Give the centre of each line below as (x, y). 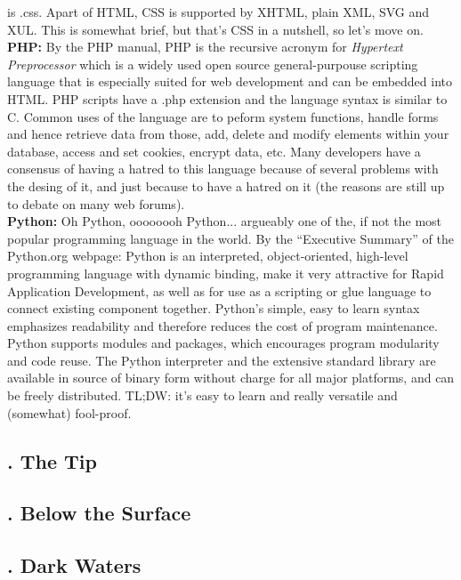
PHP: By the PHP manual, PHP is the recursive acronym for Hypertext (205, 47)
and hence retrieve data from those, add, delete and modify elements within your (228, 134)
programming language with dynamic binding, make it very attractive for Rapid (226, 273)
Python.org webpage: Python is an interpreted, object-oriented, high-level (208, 256)
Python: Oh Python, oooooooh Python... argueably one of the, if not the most (225, 221)
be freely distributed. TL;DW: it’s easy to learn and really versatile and (202, 395)
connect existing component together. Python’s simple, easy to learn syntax (214, 308)
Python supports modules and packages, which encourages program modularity (223, 343)
